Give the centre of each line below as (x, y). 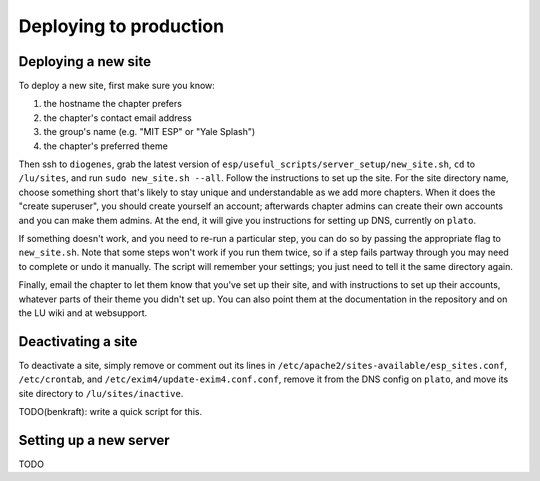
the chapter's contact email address (117, 117)
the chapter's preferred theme (106, 146)
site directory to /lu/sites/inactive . (101, 393)
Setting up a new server (94, 440)
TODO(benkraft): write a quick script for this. (110, 411)
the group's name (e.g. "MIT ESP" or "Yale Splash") (149, 132)
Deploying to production (121, 26)
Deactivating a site (78, 341)
